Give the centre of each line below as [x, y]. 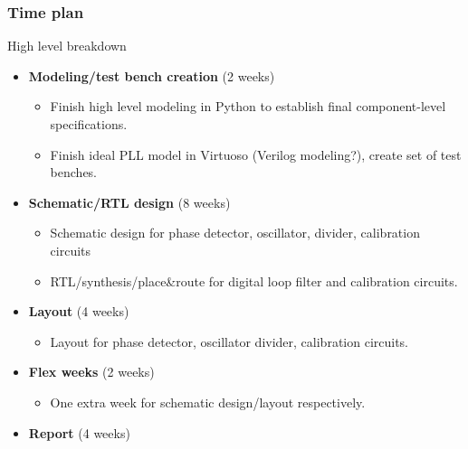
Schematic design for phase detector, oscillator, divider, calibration [235, 233]
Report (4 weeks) [79, 432]
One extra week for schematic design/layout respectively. [208, 402]
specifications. [89, 124]
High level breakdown [67, 46]
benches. [74, 172]
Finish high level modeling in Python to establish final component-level [248, 106]
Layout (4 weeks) [79, 311]
